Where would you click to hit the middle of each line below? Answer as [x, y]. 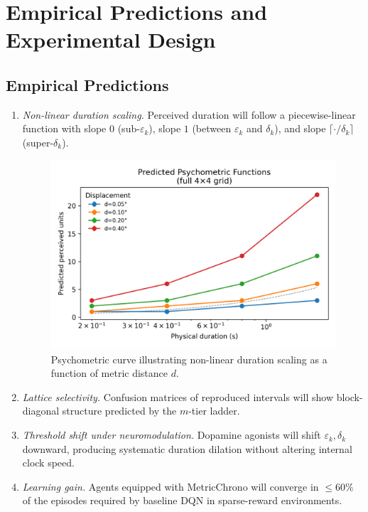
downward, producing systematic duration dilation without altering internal [187, 448]
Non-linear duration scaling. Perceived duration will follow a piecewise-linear [189, 114]
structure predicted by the [119, 411]
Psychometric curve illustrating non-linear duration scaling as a [189, 359]
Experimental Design [111, 39]
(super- [38, 142]
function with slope [64, 128]
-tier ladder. [214, 411]
